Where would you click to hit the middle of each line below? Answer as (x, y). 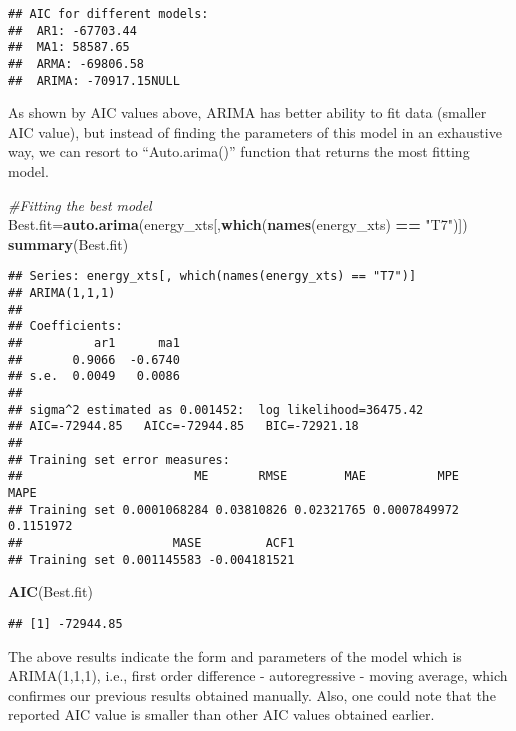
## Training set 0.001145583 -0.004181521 (151, 559)
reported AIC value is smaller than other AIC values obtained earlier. (221, 714)
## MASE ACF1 (151, 542)
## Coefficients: (65, 326)
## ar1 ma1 (94, 343)
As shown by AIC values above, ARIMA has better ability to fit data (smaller (247, 112)
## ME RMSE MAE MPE (234, 476)
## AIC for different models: (108, 14)
